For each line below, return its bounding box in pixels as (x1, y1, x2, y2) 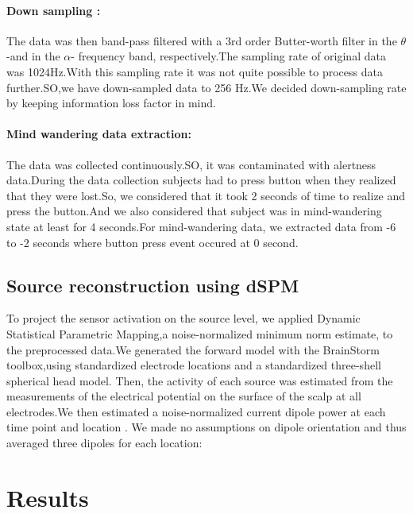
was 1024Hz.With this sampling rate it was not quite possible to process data (6, 63, 383, 79)
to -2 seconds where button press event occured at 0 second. (6, 234, 299, 250)
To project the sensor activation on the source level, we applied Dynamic (6, 310, 361, 327)
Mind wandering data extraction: (6, 126, 191, 142)
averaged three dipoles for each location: (6, 435, 203, 451)
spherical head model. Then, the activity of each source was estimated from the (6, 372, 393, 388)
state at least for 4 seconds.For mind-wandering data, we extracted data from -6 (6, 218, 396, 234)
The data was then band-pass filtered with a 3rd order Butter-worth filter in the (6, 32, 397, 48)
